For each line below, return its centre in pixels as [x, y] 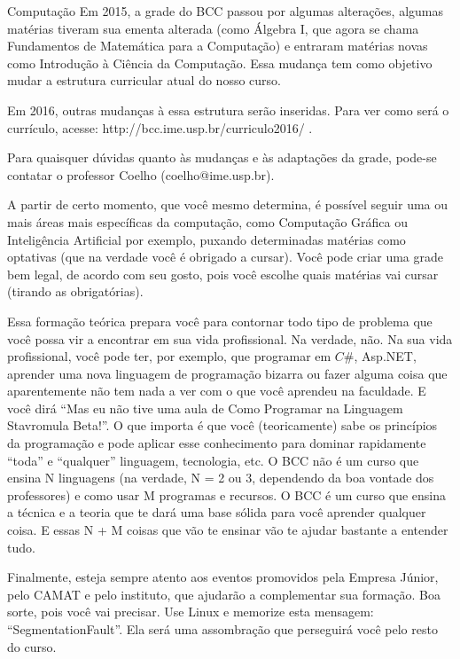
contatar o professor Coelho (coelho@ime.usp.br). [141, 174]
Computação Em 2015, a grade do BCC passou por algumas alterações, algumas [226, 11]
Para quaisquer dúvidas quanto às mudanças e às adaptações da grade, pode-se [222, 157]
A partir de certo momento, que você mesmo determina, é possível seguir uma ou [228, 204]
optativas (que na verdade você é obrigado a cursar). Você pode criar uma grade [225, 257]
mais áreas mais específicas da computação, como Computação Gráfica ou [207, 221]
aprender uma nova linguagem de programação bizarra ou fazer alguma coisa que [227, 373]
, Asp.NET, [385, 356]
